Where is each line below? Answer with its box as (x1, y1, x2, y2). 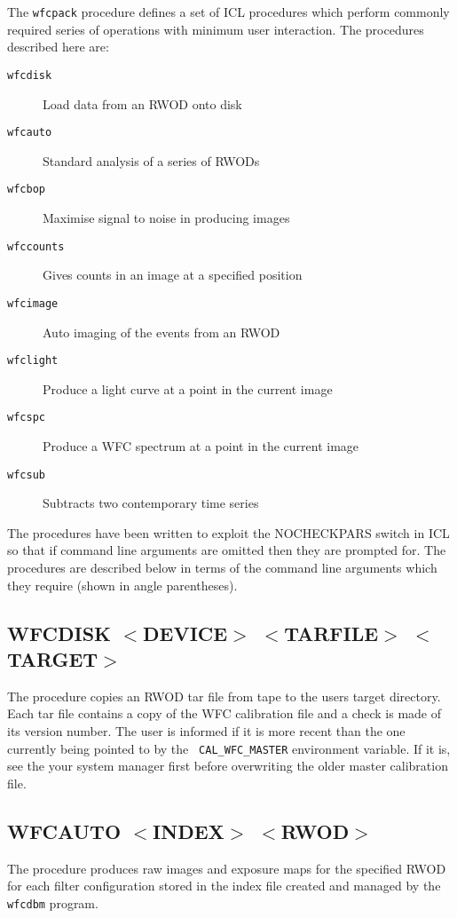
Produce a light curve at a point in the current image (43, 379, 333, 398)
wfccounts (7, 240, 65, 253)
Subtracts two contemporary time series (43, 494, 259, 512)
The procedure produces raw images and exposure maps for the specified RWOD (7, 859, 446, 877)
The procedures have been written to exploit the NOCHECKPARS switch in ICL (7, 523, 450, 542)
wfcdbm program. (7, 893, 98, 912)
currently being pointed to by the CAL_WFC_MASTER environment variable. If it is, (7, 739, 451, 757)
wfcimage (7, 297, 59, 310)
